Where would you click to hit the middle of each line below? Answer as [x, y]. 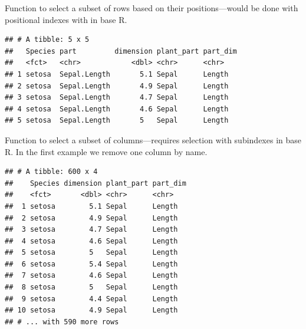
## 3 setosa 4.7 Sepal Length [91, 230]
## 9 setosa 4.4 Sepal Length [91, 299]
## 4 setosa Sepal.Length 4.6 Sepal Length [117, 109]
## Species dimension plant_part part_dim [96, 183]
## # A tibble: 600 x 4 [51, 172]
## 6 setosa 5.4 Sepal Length [91, 264]
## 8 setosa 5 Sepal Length [91, 287]
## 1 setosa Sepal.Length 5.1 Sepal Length [117, 74]
